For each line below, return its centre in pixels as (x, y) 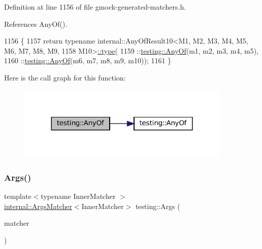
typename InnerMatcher (78, 196)
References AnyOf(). (36, 24)
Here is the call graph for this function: (65, 77)
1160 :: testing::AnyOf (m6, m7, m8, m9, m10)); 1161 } (88, 60)
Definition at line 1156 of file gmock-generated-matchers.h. (95, 7)
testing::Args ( (158, 206)
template (18, 196)
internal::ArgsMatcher (38, 206)
